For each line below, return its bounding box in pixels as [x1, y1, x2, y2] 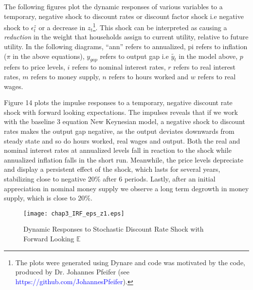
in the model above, [179, 51, 238, 61]
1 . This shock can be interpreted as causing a [92, 21, 227, 32]
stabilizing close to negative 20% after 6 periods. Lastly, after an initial [4, 173, 216, 183]
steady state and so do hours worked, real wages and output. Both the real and [4, 135, 240, 145]
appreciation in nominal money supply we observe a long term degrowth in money [4, 183, 249, 193]
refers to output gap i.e [100, 51, 169, 61]
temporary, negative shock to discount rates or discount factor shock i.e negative [4, 11, 244, 21]
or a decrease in [38, 22, 86, 32]
